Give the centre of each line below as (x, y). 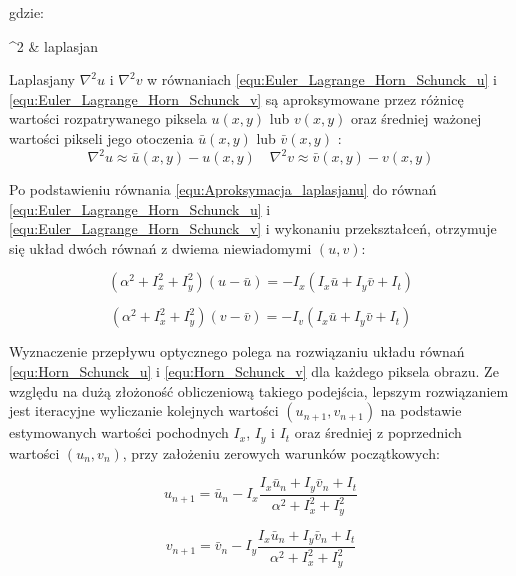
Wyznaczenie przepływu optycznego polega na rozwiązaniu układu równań (237, 351)
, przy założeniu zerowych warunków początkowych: (281, 452)
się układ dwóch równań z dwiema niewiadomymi (160, 247)
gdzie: (26, 12)
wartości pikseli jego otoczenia (101, 137)
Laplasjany (42, 79)
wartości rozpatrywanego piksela (108, 118)
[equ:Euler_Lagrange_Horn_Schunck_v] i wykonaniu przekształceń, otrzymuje (253, 228)
